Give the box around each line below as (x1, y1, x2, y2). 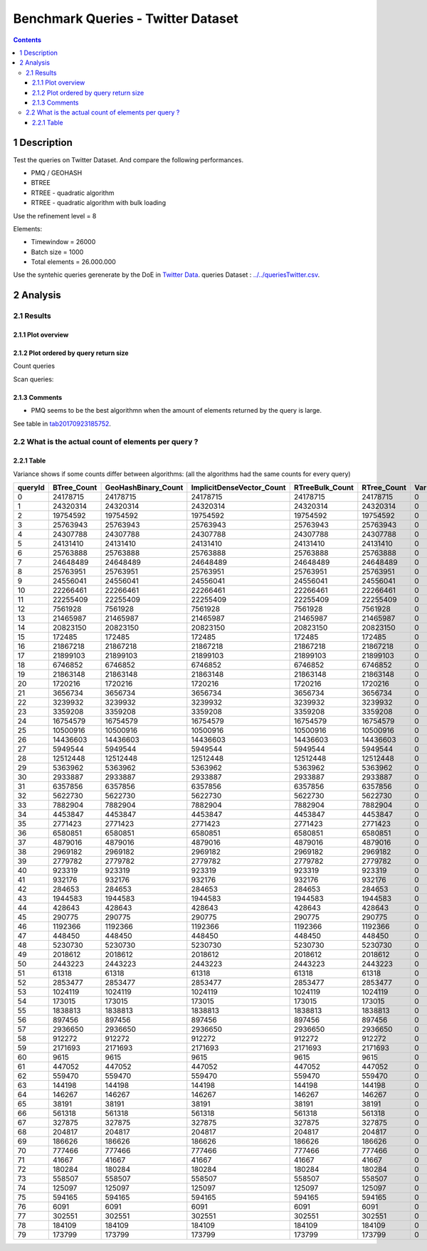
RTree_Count (362, 482, 407, 492)
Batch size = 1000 (31, 248, 84, 256)
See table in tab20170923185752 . (13, 419, 112, 428)
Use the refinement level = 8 (13, 211, 97, 220)
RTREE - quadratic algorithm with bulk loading (31, 199, 167, 207)
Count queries (13, 361, 56, 370)
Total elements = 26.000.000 (31, 258, 117, 266)
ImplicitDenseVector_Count (191, 482, 286, 492)
